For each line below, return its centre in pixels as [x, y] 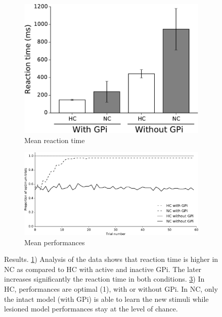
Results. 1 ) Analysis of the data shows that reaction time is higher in [111, 259]
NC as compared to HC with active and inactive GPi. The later [103, 269]
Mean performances [55, 242]
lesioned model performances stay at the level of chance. [91, 309]
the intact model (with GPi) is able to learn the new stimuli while [106, 299]
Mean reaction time [55, 140]
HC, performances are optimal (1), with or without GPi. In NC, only [111, 288]
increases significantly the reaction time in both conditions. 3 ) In [104, 279]
